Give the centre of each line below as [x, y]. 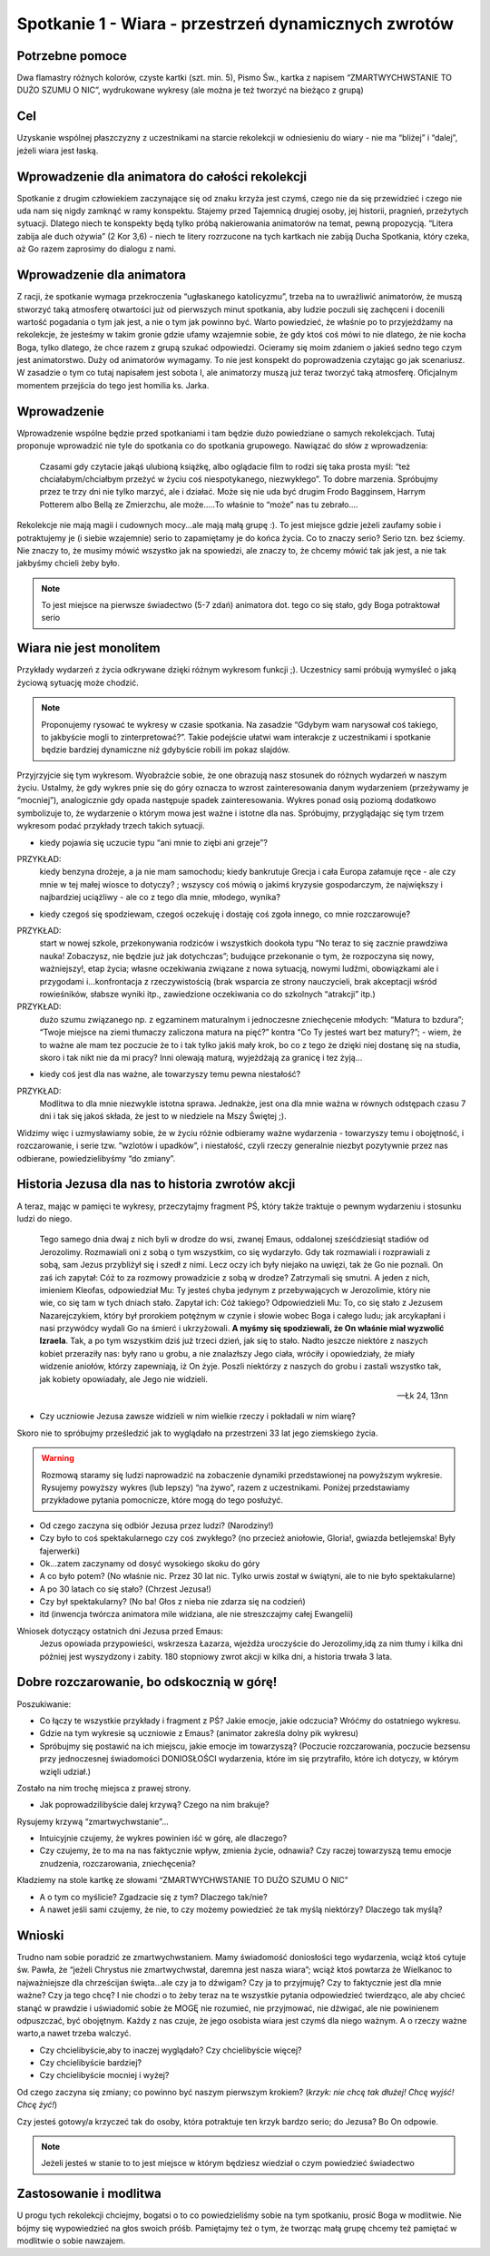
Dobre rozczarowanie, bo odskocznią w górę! [147, 1682]
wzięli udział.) [65, 1771]
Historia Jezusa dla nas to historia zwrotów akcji [156, 1184]
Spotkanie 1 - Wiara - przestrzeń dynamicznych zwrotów [235, 24]
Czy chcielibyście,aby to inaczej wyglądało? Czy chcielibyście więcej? [171, 2050]
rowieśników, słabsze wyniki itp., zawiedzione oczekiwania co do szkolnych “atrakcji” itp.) [207, 994]
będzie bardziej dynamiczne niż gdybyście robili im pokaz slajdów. [166, 750]
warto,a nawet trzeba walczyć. [74, 2034]
